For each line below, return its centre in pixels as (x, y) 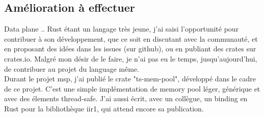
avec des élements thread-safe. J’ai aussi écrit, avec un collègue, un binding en (126, 98)
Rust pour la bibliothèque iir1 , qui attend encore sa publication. (104, 108)
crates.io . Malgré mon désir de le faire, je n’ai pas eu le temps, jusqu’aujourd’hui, (131, 58)
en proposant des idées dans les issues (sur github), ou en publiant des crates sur (130, 49)
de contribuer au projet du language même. (72, 68)
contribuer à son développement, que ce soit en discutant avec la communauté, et (131, 38)
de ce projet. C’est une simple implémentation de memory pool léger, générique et (132, 88)
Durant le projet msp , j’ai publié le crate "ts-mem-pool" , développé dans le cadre (130, 79)
